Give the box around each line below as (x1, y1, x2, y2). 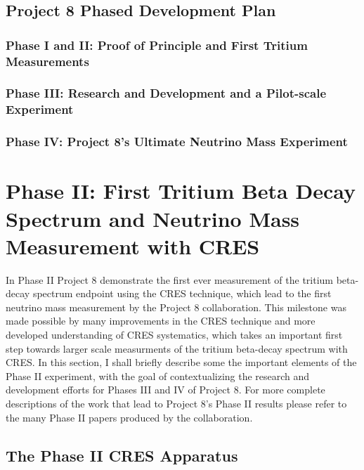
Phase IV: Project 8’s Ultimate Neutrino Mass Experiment (6, 133, 348, 150)
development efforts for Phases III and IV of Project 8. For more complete (6, 382, 325, 397)
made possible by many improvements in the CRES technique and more (6, 313, 316, 328)
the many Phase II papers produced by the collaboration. (6, 410, 253, 424)
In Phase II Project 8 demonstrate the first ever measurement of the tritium (6, 272, 334, 287)
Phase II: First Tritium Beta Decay (6, 176, 356, 205)
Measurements (6, 52, 89, 70)
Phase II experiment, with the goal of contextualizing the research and (6, 368, 310, 383)
